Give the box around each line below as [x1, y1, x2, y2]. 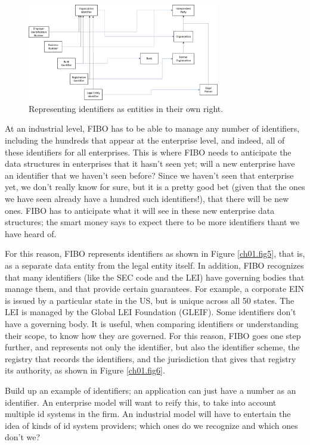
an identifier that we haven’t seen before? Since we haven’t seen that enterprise [5, 169, 294, 181]
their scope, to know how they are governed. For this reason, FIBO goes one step [5, 329, 301, 341]
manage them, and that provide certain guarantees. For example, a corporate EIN [5, 282, 304, 295]
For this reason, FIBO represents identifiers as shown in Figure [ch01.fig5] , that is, [5, 247, 305, 260]
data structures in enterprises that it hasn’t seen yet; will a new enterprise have [5, 157, 295, 170]
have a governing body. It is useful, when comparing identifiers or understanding [5, 317, 299, 329]
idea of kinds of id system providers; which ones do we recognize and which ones [5, 419, 298, 431]
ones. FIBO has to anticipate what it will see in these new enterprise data [5, 204, 275, 216]
